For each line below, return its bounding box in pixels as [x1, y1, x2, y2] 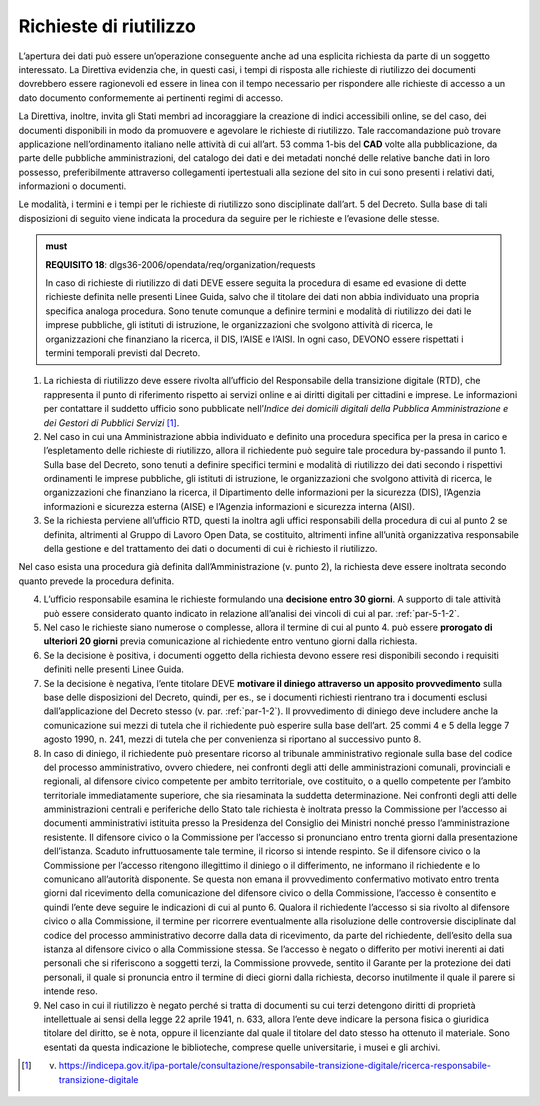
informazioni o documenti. [18, 180, 127, 192]
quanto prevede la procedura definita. [18, 575, 175, 587]
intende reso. [43, 985, 99, 997]
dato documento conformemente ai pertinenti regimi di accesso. [18, 91, 284, 104]
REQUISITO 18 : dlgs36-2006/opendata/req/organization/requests [45, 258, 316, 270]
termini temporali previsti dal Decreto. [45, 346, 201, 359]
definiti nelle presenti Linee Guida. [43, 663, 185, 675]
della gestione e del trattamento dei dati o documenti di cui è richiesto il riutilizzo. [43, 543, 378, 555]
